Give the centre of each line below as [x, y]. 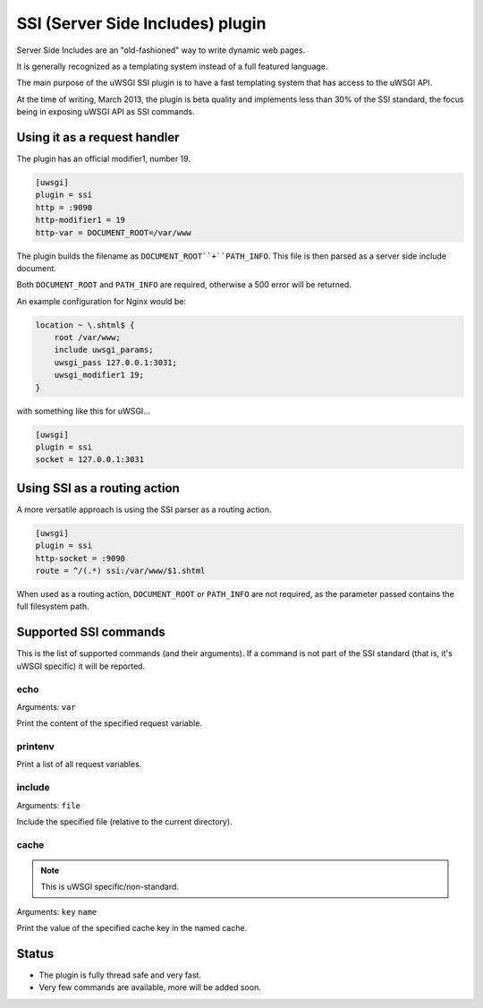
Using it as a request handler [98, 137]
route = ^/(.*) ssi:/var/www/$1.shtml [120, 571]
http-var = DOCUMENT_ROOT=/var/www [113, 232]
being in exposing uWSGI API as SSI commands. [106, 112]
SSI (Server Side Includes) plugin [141, 23]
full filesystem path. [53, 607]
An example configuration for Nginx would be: [102, 301]
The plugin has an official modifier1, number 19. [104, 159]
